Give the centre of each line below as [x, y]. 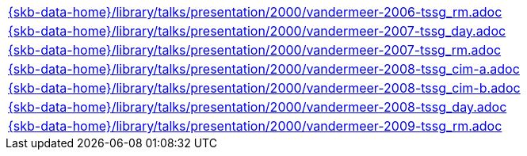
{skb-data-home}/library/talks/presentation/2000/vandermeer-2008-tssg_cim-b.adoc [264, 88]
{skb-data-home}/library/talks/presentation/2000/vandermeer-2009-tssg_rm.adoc [255, 126]
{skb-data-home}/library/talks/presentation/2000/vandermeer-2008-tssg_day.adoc [258, 107]
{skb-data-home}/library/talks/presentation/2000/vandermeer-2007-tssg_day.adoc [257, 31]
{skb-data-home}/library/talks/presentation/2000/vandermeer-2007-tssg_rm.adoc [255, 50]
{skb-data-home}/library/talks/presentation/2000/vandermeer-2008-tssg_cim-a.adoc [264, 69]
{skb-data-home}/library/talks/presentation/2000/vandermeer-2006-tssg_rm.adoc [255, 12]
